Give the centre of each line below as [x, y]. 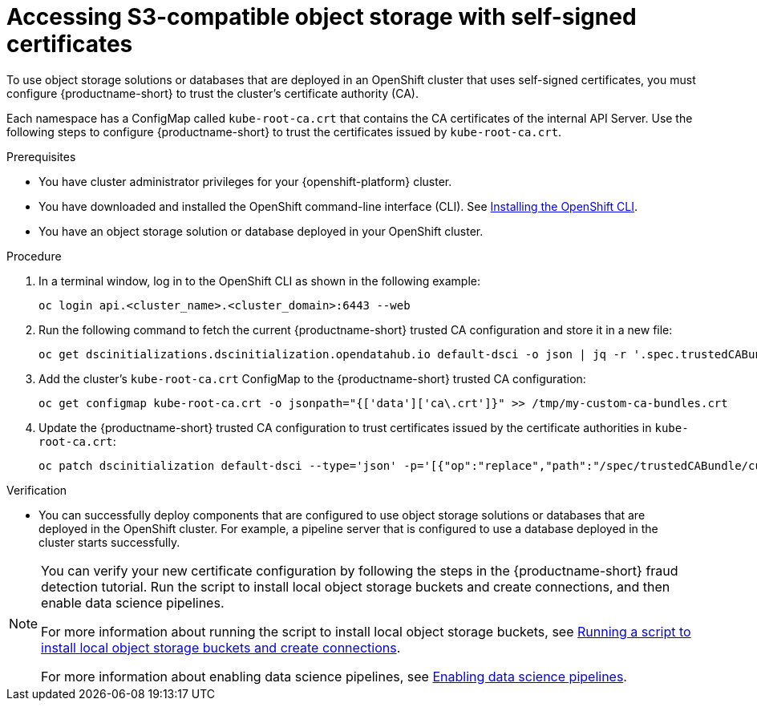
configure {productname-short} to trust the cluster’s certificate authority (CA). [213, 93]
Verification [37, 490]
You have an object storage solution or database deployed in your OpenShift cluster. [261, 231]
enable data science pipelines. [133, 602]
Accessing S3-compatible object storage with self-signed [322, 17]
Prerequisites [41, 156]
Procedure [34, 256]
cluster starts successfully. [109, 542]
